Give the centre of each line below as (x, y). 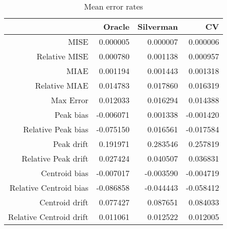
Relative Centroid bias (49, 187)
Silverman (158, 26)
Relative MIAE (62, 85)
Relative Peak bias (56, 129)
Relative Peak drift (55, 158)
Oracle (117, 26)
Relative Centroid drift (48, 217)
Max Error (70, 100)
